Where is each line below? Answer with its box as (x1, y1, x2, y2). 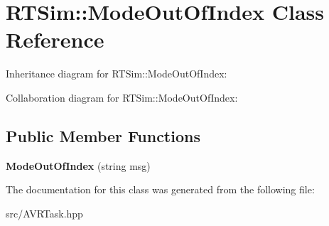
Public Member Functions (6, 124, 200, 146)
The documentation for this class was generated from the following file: (6, 182, 315, 197)
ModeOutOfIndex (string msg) (6, 158, 151, 173)
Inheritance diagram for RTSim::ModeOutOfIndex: (6, 66, 227, 81)
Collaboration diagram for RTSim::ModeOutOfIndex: (6, 90, 238, 104)
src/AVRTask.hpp (6, 205, 83, 220)
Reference (6, 25, 104, 54)
